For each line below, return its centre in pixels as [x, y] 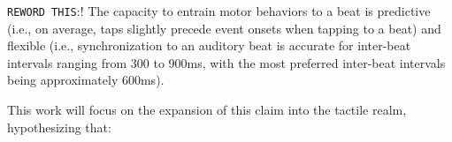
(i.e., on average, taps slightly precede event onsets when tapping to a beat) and [224, 28]
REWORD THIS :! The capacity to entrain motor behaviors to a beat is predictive [219, 11]
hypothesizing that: [59, 127]
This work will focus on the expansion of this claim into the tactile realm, [207, 110]
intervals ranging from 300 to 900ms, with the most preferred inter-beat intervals [226, 62]
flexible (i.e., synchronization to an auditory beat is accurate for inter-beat [209, 45]
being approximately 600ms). [86, 80]
